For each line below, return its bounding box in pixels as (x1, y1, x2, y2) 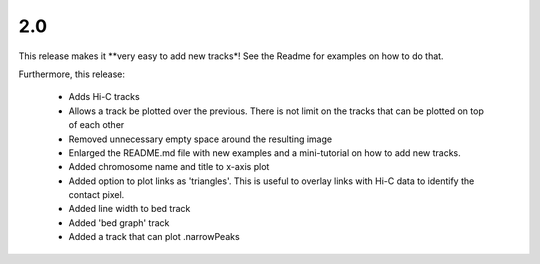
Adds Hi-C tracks (68, 91, 140, 103)
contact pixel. (68, 189, 125, 201)
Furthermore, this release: (18, 68, 125, 80)
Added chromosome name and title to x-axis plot (68, 161, 270, 173)
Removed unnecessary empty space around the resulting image (68, 133, 333, 145)
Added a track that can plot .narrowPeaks (68, 231, 240, 243)
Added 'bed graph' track (68, 216, 170, 229)
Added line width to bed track (68, 203, 191, 215)
